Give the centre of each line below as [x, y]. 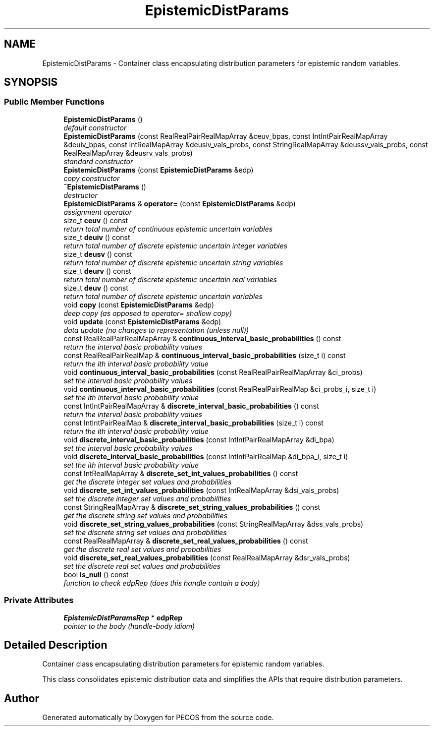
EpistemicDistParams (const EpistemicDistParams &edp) [159, 170]
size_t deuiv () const [97, 237]
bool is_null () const [96, 574]
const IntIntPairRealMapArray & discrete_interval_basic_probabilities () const [191, 406]
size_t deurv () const [97, 271]
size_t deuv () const [96, 288]
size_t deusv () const [98, 254]
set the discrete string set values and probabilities [145, 532]
